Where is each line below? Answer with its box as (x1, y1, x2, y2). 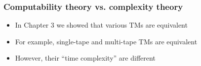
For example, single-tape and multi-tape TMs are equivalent (15, 36, 198, 46)
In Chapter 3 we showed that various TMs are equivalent (15, 20, 188, 30)
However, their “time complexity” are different (15, 53, 156, 63)
